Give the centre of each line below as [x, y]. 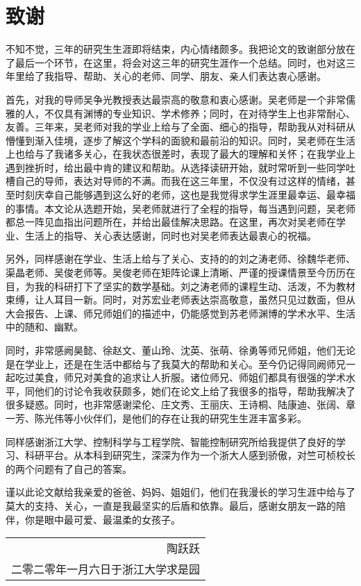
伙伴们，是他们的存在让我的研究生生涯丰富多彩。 [195, 418]
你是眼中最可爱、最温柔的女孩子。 [102, 519]
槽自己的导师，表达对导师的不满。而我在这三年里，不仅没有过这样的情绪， [176, 181]
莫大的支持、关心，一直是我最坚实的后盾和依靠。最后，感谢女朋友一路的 [171, 505]
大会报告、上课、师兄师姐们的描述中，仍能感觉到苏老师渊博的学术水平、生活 [180, 313]
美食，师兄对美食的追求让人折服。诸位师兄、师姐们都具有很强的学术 [190, 377]
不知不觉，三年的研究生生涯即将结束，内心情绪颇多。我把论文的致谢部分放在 [180, 49]
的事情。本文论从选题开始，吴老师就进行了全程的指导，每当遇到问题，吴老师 [180, 208]
